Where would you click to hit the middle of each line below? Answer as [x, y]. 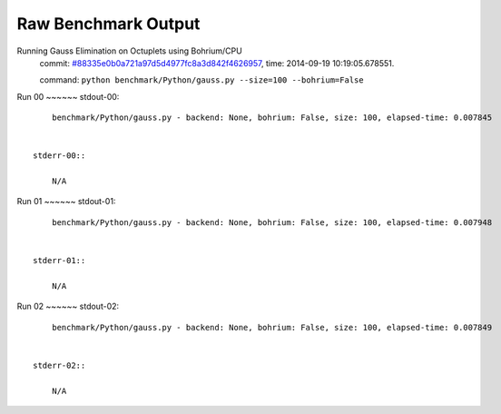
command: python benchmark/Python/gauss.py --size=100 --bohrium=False [201, 80]
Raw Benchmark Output [108, 24]
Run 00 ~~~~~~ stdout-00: [68, 96]
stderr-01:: [59, 261]
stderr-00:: [59, 156]
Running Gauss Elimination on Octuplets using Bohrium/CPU [129, 51]
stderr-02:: [59, 365]
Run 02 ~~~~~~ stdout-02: [68, 306]
